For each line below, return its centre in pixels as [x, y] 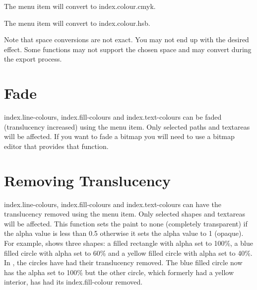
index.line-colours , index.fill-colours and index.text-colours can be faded [113, 117]
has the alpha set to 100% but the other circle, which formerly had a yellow [119, 272]
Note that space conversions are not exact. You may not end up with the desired [127, 39]
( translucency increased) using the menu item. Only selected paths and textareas [127, 126]
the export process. [33, 59]
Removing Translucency [87, 180]
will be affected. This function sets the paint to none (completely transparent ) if [126, 223]
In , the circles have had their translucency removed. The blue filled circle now [123, 262]
